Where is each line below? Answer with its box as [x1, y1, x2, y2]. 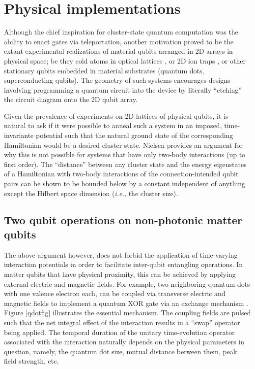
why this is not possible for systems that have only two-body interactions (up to [4, 149, 246, 160]
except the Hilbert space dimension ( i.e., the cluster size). [4, 188, 178, 198]
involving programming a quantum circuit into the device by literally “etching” [4, 84, 242, 95]
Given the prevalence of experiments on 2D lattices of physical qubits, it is [4, 110, 228, 121]
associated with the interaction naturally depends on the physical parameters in [4, 336, 245, 347]
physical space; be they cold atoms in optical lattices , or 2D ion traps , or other [4, 55, 246, 66]
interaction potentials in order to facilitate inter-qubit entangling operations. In [4, 259, 243, 269]
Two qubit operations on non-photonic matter [4, 212, 242, 227]
